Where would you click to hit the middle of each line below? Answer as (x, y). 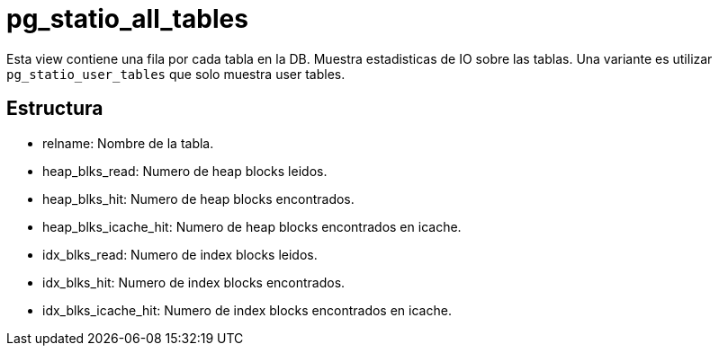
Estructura (55, 109)
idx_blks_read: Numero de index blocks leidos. (180, 254)
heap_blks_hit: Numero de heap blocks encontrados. (198, 199)
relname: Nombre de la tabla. (128, 143)
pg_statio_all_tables (127, 19)
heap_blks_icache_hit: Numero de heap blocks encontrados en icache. (252, 226)
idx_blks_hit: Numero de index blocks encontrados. (194, 282)
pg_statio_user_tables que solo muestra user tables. (176, 74)
